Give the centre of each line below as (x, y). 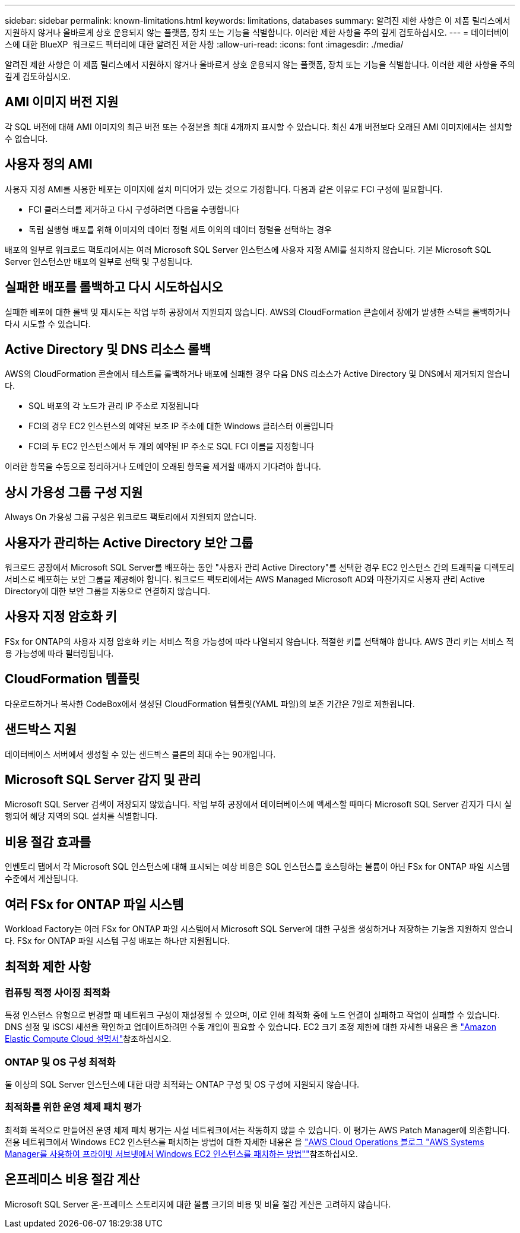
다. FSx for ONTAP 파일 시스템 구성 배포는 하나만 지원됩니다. (118, 941)
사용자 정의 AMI (49, 164)
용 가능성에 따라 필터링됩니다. (59, 653)
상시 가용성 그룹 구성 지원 (74, 492)
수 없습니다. (26, 138)
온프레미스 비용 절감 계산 (72, 1180)
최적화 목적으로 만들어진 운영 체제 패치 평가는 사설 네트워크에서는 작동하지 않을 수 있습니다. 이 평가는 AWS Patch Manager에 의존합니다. (257, 1130)
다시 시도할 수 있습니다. (48, 324)
